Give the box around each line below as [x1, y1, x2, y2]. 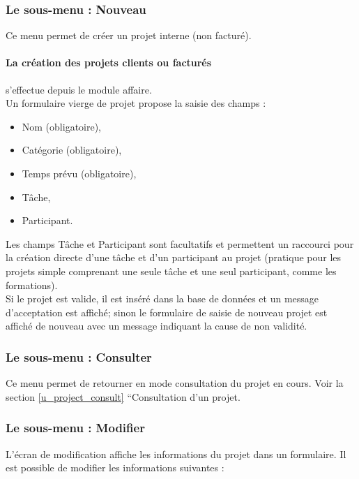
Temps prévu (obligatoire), [22, 165, 137, 180]
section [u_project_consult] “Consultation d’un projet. [6, 389, 240, 404]
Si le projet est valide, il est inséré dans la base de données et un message [6, 291, 319, 306]
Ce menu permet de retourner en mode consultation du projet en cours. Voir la [6, 376, 344, 390]
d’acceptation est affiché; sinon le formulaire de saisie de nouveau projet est [6, 304, 328, 319]
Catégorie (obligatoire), [22, 142, 122, 157]
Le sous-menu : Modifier [6, 419, 145, 436]
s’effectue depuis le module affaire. [6, 82, 152, 96]
